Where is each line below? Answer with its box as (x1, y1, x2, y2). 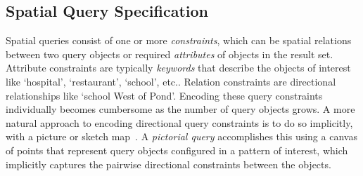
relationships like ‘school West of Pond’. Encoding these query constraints (6, 88, 323, 102)
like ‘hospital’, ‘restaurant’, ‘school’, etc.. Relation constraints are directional (6, 74, 336, 88)
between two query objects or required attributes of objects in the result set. (6, 46, 333, 61)
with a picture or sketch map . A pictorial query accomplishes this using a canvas (6, 129, 357, 144)
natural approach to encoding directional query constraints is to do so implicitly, (6, 115, 353, 130)
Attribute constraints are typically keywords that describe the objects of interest (6, 60, 351, 75)
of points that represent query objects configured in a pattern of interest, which (6, 142, 348, 157)
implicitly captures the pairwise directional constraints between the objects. (6, 156, 331, 171)
